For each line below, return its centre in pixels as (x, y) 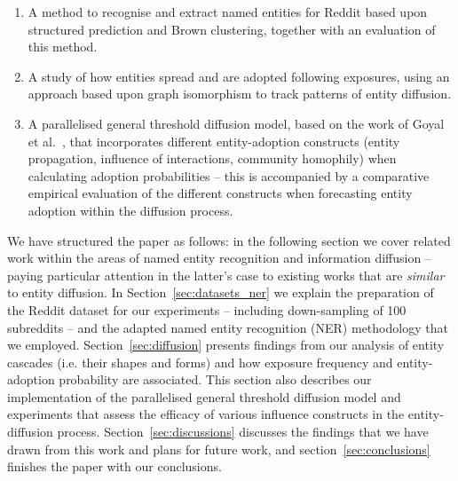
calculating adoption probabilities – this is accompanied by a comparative (229, 175)
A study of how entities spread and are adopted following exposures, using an (239, 76)
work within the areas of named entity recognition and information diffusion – (219, 258)
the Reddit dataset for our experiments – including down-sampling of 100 (207, 309)
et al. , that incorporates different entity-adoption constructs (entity (214, 141)
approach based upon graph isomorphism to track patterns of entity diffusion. (240, 94)
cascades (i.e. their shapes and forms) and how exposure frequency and (200, 362)
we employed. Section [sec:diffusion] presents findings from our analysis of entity (226, 345)
